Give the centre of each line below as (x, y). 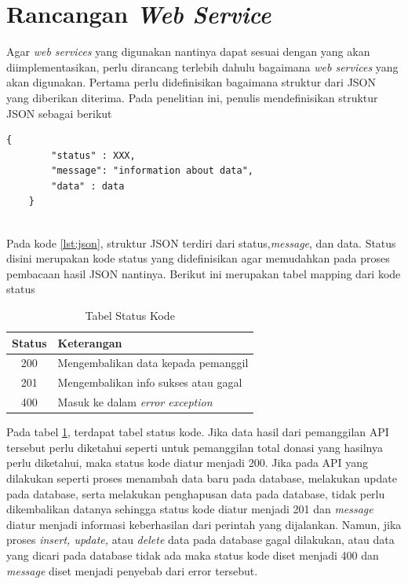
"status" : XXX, (93, 155)
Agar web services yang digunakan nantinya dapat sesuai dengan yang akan (188, 51)
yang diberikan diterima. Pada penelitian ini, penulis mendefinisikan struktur (192, 97)
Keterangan (90, 342)
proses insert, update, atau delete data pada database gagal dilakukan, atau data (200, 540)
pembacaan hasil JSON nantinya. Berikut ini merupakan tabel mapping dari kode (204, 273)
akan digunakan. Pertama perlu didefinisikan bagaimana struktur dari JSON (191, 82)
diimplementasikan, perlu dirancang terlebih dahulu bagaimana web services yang (202, 66)
